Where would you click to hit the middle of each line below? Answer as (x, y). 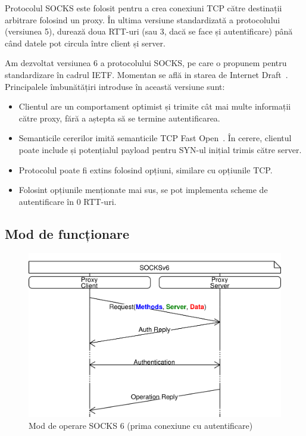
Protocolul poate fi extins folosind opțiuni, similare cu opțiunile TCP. (146, 169)
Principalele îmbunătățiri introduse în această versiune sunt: (115, 86)
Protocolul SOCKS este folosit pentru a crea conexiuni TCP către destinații (143, 8)
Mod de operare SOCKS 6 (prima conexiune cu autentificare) (141, 425)
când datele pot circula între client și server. (85, 43)
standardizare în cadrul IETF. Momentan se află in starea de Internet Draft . (146, 74)
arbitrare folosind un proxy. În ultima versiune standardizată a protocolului (143, 19)
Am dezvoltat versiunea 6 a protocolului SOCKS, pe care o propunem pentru (146, 63)
